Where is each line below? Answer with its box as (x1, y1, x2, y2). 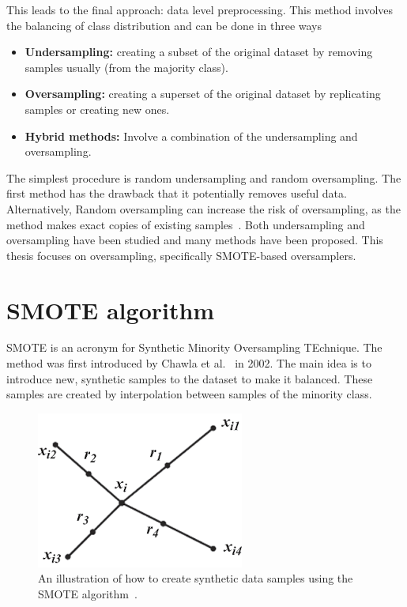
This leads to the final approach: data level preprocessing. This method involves (6, 2, 394, 17)
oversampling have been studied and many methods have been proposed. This (6, 232, 383, 248)
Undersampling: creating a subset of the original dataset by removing (24, 43, 373, 60)
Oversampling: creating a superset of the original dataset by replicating (24, 85, 381, 102)
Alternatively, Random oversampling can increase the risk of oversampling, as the (6, 200, 401, 217)
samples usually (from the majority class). (24, 58, 228, 75)
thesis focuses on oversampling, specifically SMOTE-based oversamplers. (6, 247, 356, 263)
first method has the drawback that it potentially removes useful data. (6, 185, 347, 202)
